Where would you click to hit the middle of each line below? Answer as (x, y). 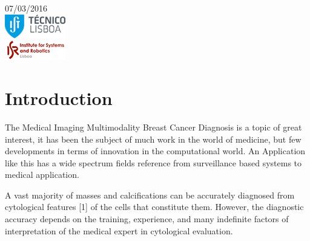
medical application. (42, 175)
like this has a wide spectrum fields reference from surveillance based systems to (153, 162)
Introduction (59, 97)
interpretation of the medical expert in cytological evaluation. (119, 230)
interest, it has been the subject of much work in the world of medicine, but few (153, 139)
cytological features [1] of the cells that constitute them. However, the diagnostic (154, 207)
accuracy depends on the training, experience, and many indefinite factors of (147, 219)
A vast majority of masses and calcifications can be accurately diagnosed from (150, 195)
